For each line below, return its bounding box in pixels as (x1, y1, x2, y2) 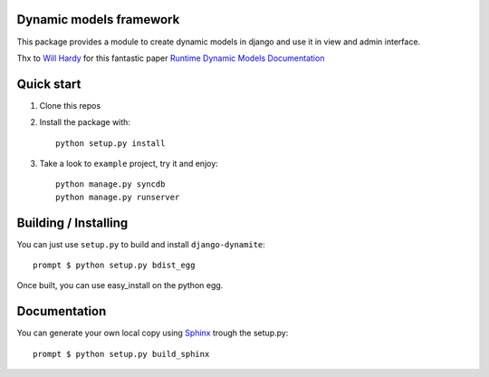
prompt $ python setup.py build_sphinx (33, 349, 210, 359)
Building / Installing (16, 215, 129, 230)
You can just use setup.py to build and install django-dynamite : (16, 238, 266, 249)
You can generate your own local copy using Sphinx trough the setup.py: (16, 327, 289, 339)
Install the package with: (39, 117, 131, 128)
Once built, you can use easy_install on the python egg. (16, 280, 224, 291)
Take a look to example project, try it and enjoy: (39, 158, 219, 169)
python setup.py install (55, 138, 166, 149)
